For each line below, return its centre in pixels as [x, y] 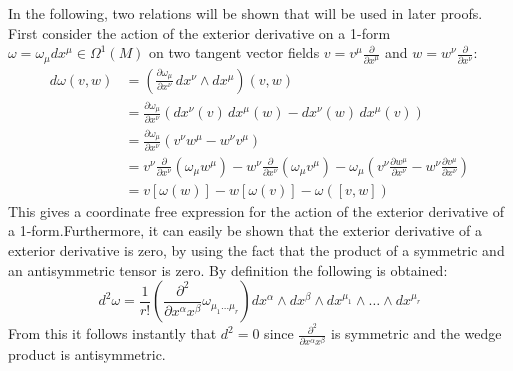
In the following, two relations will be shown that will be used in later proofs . [245, 13]
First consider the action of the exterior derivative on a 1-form [199, 32]
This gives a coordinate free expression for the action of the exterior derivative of [256, 210]
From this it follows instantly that [112, 333]
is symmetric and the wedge [416, 333]
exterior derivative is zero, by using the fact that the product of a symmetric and [256, 250]
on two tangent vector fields [234, 52]
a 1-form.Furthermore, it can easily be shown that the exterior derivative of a [245, 230]
